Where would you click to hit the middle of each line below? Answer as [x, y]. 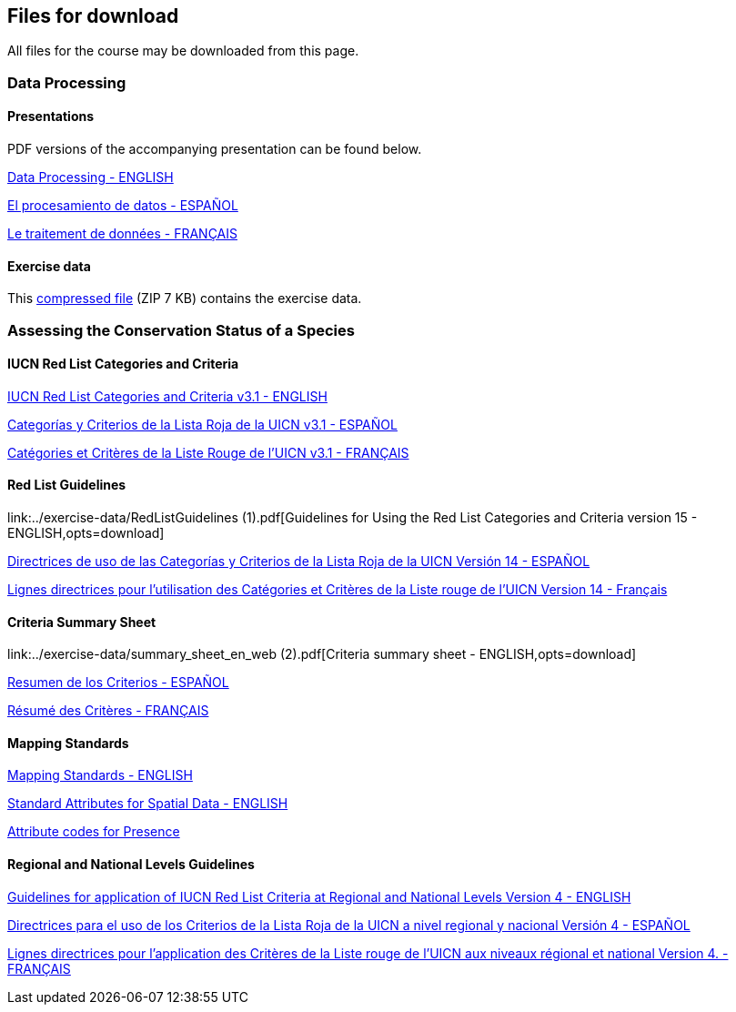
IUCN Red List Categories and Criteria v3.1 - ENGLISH [167, 396]
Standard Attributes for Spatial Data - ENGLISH [148, 804]
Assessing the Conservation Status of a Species [181, 330]
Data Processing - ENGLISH [91, 177]
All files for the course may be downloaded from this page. [183, 51]
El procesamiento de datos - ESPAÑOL [123, 206]
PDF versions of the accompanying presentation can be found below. [215, 149]
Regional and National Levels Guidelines [131, 865]
